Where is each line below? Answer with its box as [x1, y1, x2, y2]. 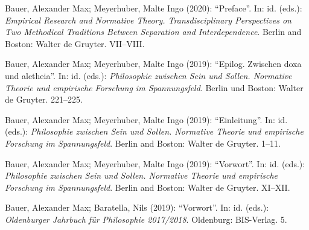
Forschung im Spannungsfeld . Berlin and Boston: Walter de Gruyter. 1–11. [5, 136, 281, 149]
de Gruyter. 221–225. [5, 93, 83, 106]
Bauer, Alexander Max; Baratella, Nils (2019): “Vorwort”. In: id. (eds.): [5, 201, 269, 214]
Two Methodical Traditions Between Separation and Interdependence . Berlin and [5, 25, 302, 38]
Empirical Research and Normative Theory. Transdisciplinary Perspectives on [5, 13, 291, 26]
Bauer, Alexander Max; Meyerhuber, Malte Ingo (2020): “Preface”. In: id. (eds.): [5, 2, 302, 14]
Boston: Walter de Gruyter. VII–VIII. [5, 37, 145, 50]
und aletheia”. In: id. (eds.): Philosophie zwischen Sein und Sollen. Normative [5, 69, 292, 81]
